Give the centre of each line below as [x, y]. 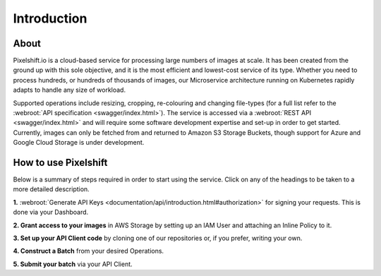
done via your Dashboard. [51, 212]
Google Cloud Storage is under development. [79, 143]
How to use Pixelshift [60, 163]
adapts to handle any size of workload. [69, 90]
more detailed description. [51, 189]
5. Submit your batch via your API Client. [73, 264]
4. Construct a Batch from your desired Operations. [89, 251]
